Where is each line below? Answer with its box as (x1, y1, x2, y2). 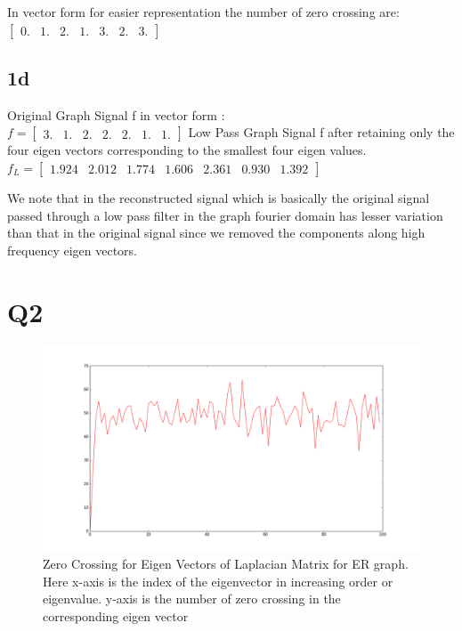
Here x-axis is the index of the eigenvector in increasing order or (43, 571, 393, 590)
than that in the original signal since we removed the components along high (7, 223, 426, 242)
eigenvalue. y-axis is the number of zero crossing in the (43, 589, 341, 608)
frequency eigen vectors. (7, 240, 137, 259)
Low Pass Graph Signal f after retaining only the (188, 123, 455, 142)
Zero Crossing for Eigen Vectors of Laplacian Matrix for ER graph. (43, 554, 409, 573)
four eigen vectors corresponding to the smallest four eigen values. (7, 141, 367, 159)
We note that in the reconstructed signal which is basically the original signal (7, 188, 430, 206)
